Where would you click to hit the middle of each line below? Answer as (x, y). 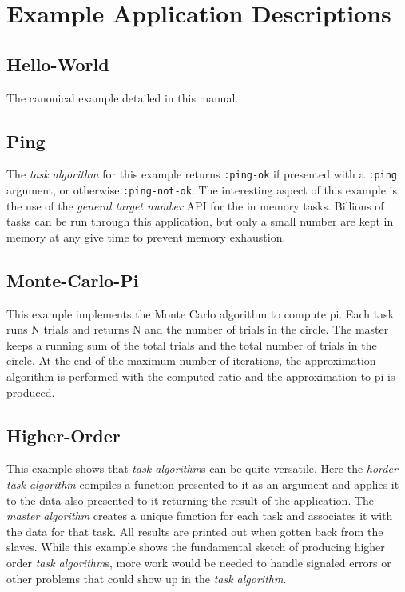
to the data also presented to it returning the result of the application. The (191, 500)
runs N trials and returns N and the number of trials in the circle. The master (198, 329)
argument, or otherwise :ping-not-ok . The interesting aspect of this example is (202, 190)
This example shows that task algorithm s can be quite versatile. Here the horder (202, 468)
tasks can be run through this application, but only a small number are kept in (200, 221)
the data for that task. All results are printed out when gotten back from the (195, 531)
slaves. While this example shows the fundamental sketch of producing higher (196, 547)
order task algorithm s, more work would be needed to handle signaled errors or (199, 562)
